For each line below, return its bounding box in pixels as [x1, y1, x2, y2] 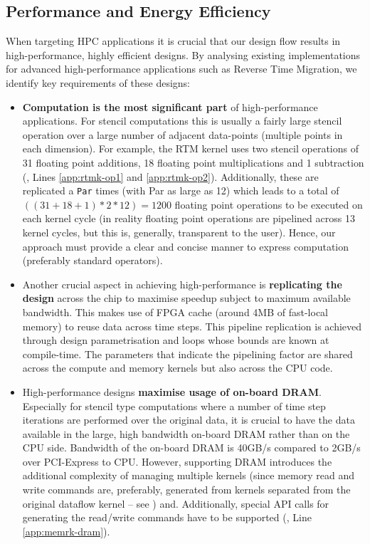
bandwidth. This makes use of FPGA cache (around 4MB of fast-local [22, 304, 328, 319]
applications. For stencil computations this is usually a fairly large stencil [22, 113, 342, 128]
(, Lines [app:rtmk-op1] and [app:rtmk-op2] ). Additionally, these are [22, 169, 319, 184]
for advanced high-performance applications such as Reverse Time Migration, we [6, 61, 357, 76]
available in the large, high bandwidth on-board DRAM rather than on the [22, 426, 350, 441]
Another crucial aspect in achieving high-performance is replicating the [22, 276, 342, 291]
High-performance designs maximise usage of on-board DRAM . [22, 384, 322, 399]
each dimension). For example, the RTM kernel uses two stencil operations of [22, 141, 359, 156]
